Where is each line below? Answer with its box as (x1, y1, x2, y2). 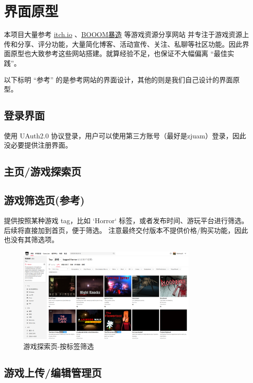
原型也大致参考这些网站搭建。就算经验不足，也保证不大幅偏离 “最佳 (10, 48, 228, 58)
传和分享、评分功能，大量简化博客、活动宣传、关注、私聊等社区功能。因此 (4, 38, 242, 49)
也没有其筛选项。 (4, 234, 58, 245)
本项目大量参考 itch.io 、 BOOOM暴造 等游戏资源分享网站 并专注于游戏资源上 (4, 29, 249, 39)
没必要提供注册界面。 (4, 140, 72, 150)
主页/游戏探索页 (4, 164, 82, 179)
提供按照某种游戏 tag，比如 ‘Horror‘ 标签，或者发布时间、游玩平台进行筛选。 (4, 215, 249, 226)
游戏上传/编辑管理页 (4, 364, 102, 380)
